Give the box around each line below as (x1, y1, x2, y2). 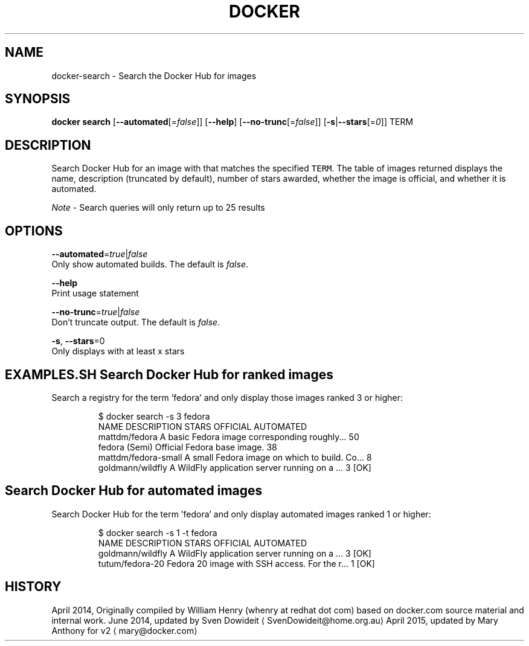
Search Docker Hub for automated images (5, 483, 263, 499)
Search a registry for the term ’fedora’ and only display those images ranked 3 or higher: (51, 392, 403, 403)
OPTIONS (5, 223, 63, 238)
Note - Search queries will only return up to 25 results (51, 202, 265, 213)
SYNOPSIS (5, 91, 71, 107)
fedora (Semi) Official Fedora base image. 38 (98, 441, 277, 452)
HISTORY (5, 579, 62, 595)
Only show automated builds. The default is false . (51, 259, 248, 270)
